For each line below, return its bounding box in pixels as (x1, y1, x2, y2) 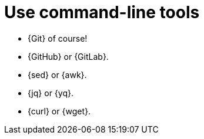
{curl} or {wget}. (28, 106, 91, 116)
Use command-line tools (4, 2, 200, 22)
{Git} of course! (28, 33, 88, 43)
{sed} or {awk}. (28, 69, 87, 80)
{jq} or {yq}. (28, 87, 73, 98)
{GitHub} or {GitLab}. (28, 51, 109, 62)
